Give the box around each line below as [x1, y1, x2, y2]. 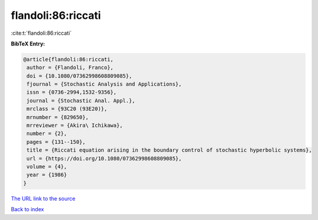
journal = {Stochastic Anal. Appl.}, [26, 97, 135, 104]
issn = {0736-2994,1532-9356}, [26, 89, 117, 96]
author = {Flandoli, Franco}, [26, 64, 114, 71]
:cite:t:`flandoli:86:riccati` [11, 29, 72, 37]
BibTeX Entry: [11, 40, 45, 47]
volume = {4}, [26, 163, 67, 170]
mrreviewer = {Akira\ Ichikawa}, [26, 122, 123, 129]
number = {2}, [26, 130, 67, 137]
